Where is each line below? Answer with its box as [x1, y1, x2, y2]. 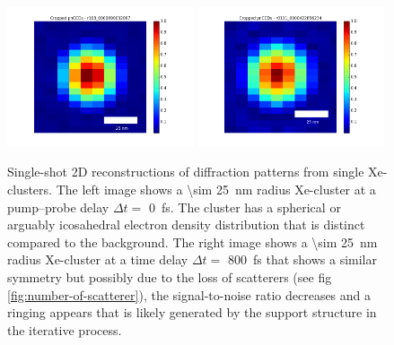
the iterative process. [7, 320, 122, 339]
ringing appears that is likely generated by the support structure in [7, 303, 377, 322]
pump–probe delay [7, 197, 109, 216]
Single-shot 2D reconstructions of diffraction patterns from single [7, 162, 364, 181]
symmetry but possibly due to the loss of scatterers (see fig [7, 267, 332, 286]
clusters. [7, 180, 52, 198]
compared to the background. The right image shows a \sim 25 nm [7, 232, 378, 251]
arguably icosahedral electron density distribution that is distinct [7, 215, 365, 234]
